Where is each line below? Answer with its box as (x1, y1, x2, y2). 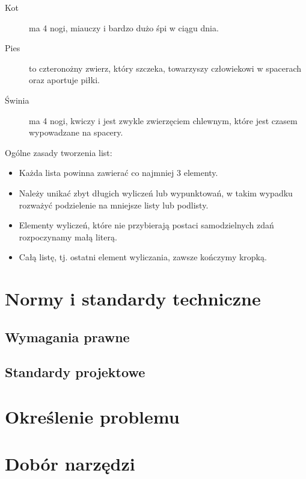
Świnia (5, 93, 29, 106)
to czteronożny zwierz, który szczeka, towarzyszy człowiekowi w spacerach (29, 61, 302, 74)
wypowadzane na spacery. (29, 126, 123, 139)
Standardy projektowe (5, 363, 145, 381)
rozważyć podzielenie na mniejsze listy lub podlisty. (19, 198, 209, 211)
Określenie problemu (5, 404, 180, 429)
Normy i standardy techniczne (5, 286, 261, 311)
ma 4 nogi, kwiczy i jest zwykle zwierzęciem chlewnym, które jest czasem (29, 114, 298, 127)
